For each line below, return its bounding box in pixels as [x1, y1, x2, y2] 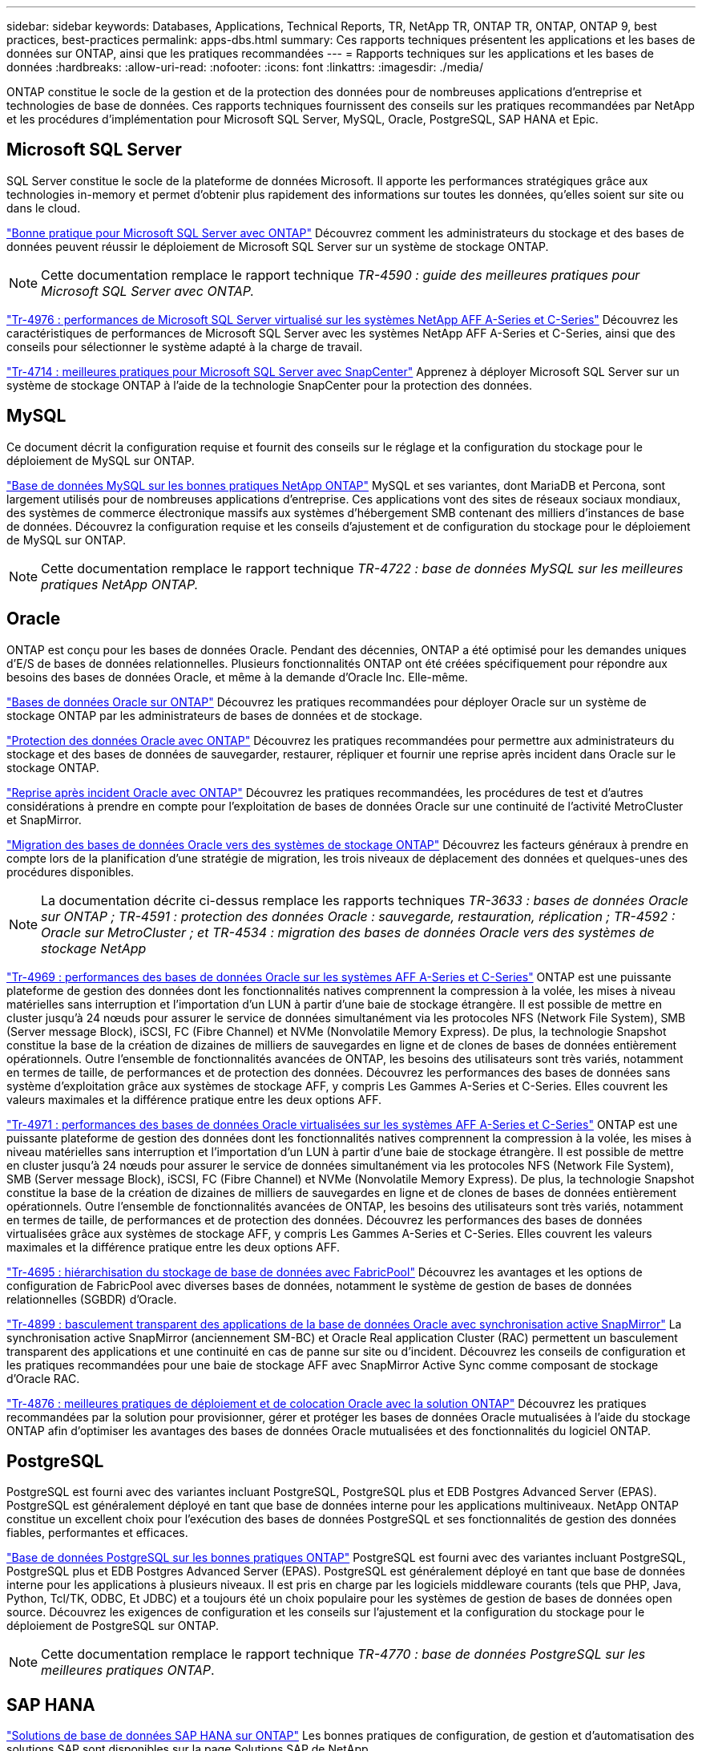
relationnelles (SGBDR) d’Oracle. [6, 1292, 177, 1306]
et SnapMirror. [6, 812, 82, 827]
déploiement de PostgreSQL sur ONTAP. [6, 1619, 220, 1633]
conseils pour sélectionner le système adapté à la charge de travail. [6, 339, 363, 354]
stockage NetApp [41, 940, 147, 956]
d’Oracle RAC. [6, 1371, 80, 1385]
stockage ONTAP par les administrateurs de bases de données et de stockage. [6, 708, 422, 722]
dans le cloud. [6, 200, 81, 215]
